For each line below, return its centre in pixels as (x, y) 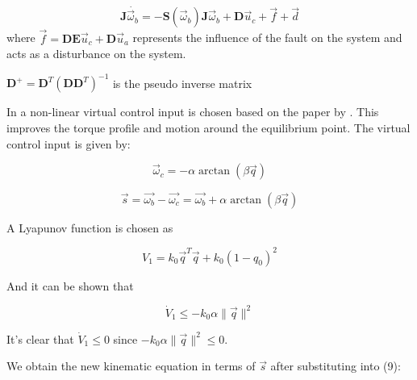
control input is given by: (69, 143)
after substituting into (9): (336, 366)
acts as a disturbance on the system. (96, 54)
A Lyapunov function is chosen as (90, 227)
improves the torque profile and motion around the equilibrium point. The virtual (208, 127)
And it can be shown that (70, 285)
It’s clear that (40, 338)
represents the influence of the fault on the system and (267, 38)
